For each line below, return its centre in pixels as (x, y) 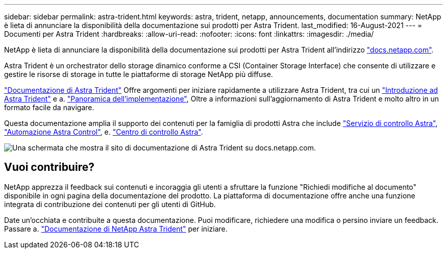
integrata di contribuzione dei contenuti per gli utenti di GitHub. (110, 204)
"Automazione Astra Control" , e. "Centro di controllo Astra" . (104, 132)
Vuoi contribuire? (49, 167)
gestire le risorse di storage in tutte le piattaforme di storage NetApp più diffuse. (139, 74)
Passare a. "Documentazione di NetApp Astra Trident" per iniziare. (116, 229)
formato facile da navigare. (49, 107)
